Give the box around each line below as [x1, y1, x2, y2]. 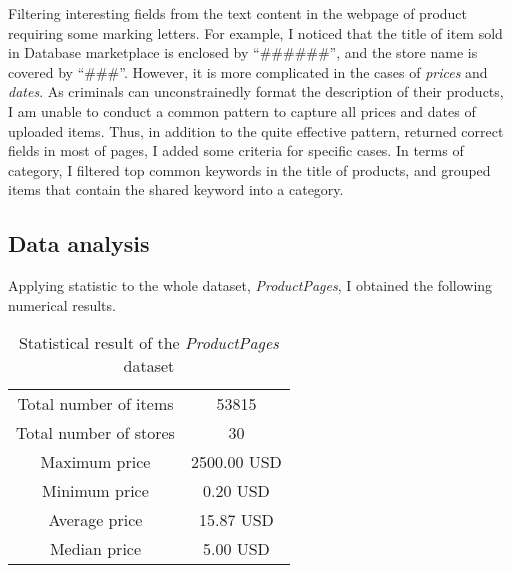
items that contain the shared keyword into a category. [8, 179, 344, 200]
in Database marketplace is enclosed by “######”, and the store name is [8, 42, 478, 63]
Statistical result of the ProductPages [18, 331, 279, 355]
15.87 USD [198, 508, 274, 532]
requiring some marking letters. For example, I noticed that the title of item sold [8, 22, 503, 43]
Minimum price [42, 479, 149, 503]
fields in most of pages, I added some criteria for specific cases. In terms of [8, 140, 464, 161]
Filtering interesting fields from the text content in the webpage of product [8, 3, 468, 23]
